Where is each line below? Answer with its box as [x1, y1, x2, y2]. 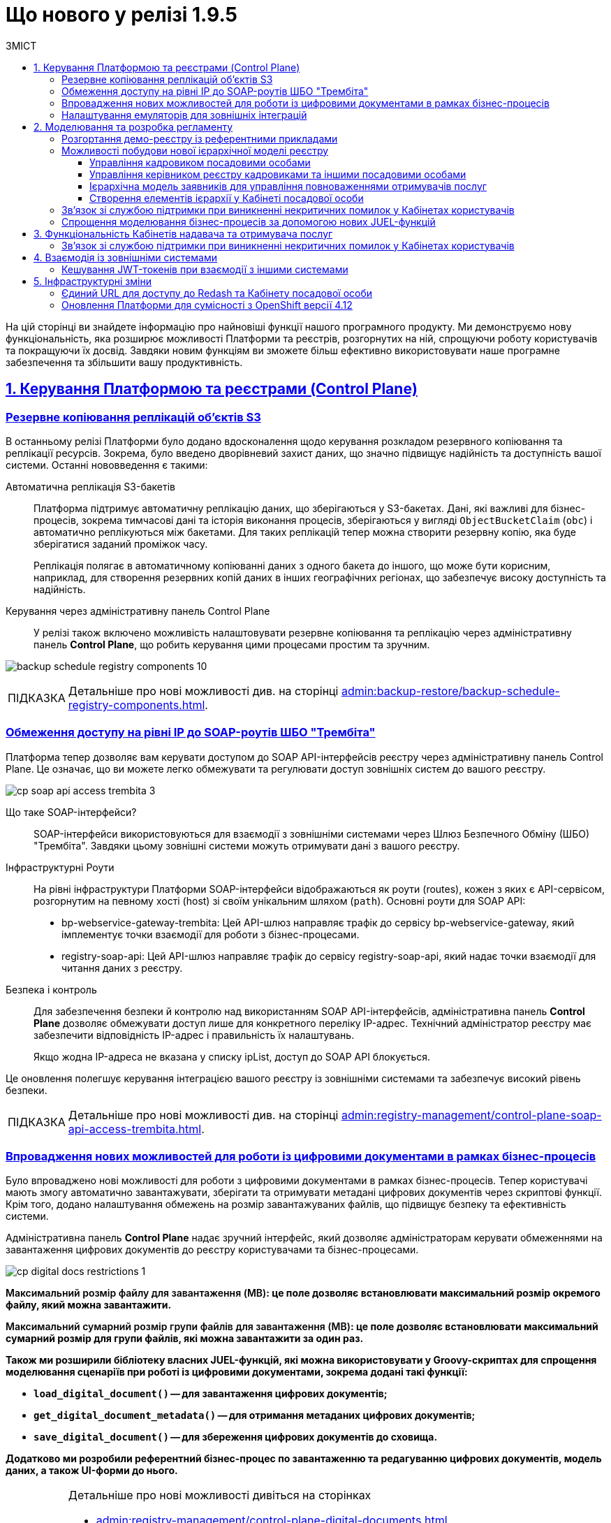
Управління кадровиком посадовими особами [89, 156, 311, 168]
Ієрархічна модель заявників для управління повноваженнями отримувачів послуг [89, 180, 487, 192]
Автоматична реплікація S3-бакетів [6, 480, 175, 493]
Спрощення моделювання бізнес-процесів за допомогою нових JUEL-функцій [61, 215, 436, 228]
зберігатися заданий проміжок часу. [34, 537, 208, 550]
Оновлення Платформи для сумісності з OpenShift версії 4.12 [61, 298, 353, 311]
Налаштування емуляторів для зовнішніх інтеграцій [61, 108, 307, 121]
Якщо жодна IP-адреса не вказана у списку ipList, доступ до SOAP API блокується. [34, 1050, 431, 1063]
